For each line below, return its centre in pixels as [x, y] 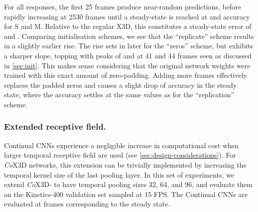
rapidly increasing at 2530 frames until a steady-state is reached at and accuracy [127, 16]
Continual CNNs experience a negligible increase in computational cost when [121, 145]
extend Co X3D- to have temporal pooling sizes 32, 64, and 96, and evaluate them [128, 184]
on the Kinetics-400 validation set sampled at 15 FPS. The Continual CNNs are [126, 194]
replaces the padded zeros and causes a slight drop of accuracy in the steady [121, 85]
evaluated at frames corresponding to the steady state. [87, 204]
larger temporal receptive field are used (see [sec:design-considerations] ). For [120, 155]
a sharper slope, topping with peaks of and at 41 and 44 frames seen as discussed [128, 55]
